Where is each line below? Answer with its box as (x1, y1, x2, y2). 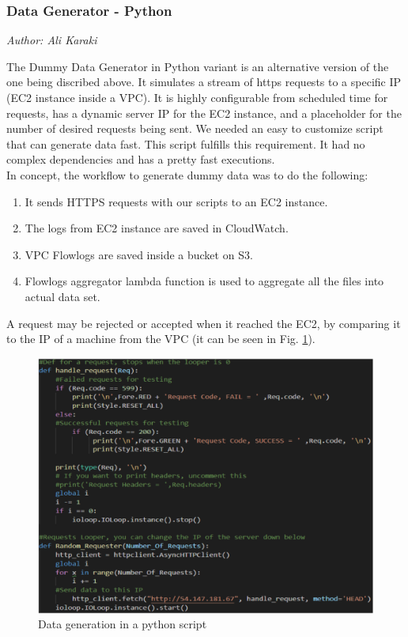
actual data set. (25, 288, 100, 304)
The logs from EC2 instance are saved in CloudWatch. (25, 220, 289, 236)
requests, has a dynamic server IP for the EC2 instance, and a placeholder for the (6, 104, 402, 121)
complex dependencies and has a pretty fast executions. (6, 151, 275, 168)
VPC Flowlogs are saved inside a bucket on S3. (25, 246, 253, 262)
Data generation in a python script (38, 616, 207, 632)
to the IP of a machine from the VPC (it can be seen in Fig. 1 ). (6, 330, 315, 347)
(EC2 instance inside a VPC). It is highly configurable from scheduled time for (6, 89, 388, 105)
